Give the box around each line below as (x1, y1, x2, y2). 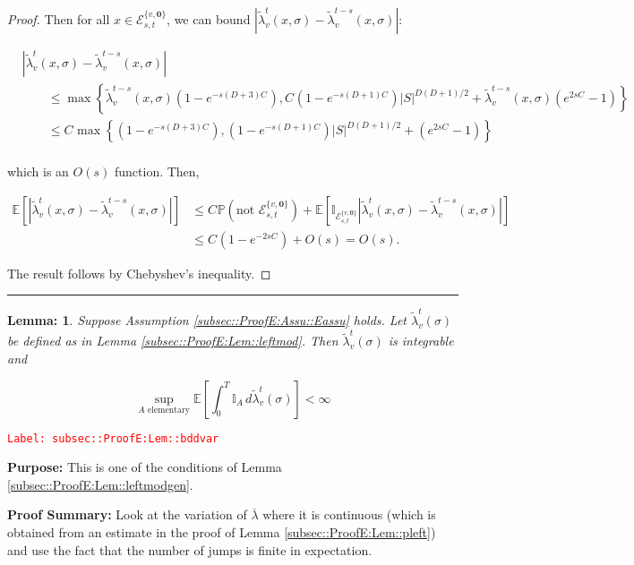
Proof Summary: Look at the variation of (7, 505, 247, 524)
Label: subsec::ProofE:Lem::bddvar (7, 432, 219, 445)
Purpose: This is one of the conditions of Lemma (7, 458, 282, 476)
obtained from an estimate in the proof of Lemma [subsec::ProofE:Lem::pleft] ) (7, 523, 436, 542)
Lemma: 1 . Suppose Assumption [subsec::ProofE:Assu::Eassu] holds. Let (7, 311, 407, 330)
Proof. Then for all (7, 10, 110, 28)
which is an (7, 162, 69, 181)
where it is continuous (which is (262, 505, 436, 524)
